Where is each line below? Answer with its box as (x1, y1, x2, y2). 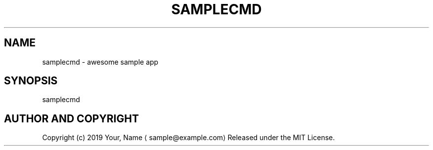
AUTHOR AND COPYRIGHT (4, 112, 139, 125)
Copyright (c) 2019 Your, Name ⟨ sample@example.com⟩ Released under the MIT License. (42, 133, 335, 142)
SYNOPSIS (4, 75, 58, 87)
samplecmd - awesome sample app (42, 57, 159, 66)
